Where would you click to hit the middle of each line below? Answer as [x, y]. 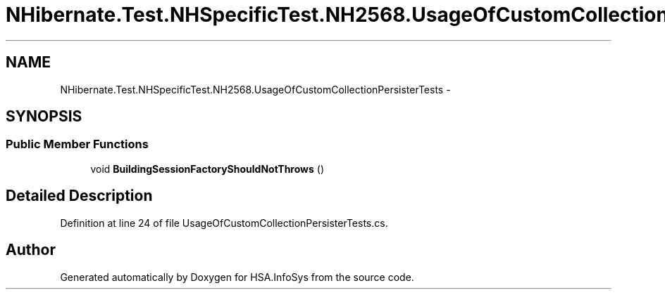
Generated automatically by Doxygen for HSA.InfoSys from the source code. [237, 277]
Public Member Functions [77, 144]
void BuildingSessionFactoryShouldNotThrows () [207, 169]
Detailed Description [79, 196]
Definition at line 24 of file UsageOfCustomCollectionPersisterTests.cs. [224, 223]
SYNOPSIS [44, 117]
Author [31, 250]
